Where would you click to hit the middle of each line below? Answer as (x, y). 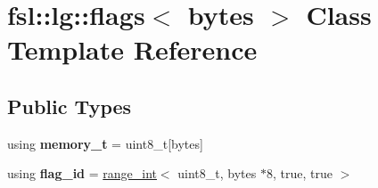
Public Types (70, 106)
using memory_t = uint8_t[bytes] (105, 143)
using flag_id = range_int (82, 173)
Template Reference (132, 49)
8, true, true (299, 173)
